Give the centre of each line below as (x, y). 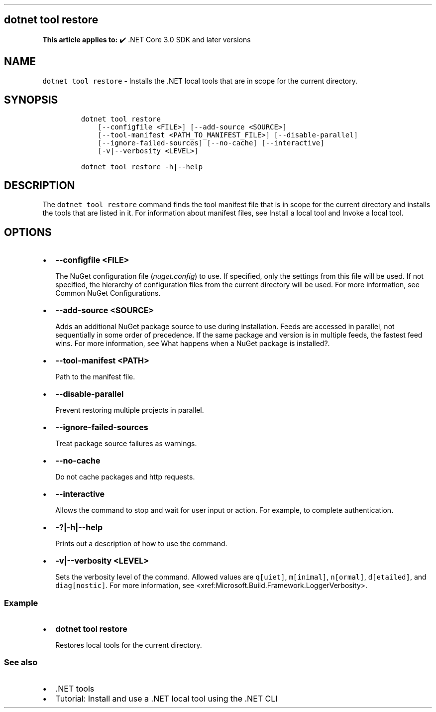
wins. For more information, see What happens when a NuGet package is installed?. (193, 344)
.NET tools (75, 688)
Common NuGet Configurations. (108, 293)
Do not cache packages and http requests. (125, 477)
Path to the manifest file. (95, 377)
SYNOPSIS (31, 100)
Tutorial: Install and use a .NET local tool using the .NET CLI (166, 698)
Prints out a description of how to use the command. (141, 544)
